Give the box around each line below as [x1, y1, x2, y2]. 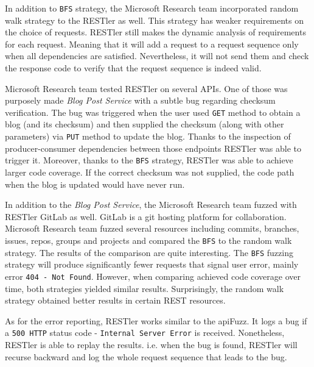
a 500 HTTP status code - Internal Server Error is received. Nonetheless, [5, 326, 285, 339]
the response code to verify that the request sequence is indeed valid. [5, 62, 262, 74]
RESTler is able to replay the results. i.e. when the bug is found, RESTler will [5, 338, 298, 351]
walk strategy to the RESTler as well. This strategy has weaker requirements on [5, 13, 304, 26]
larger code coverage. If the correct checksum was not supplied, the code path [5, 165, 295, 178]
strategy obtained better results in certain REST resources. [5, 294, 226, 307]
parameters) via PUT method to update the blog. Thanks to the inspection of [5, 130, 291, 143]
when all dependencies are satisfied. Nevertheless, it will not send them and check [5, 49, 309, 62]
